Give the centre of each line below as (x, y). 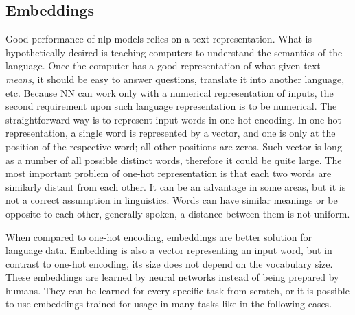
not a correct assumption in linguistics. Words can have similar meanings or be (172, 200)
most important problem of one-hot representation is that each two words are (169, 173)
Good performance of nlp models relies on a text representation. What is (159, 39)
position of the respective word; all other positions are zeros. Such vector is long (174, 146)
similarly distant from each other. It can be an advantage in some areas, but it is (176, 186)
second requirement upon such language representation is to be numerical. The (171, 106)
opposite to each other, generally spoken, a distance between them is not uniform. (178, 213)
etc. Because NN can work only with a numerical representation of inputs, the (170, 92)
